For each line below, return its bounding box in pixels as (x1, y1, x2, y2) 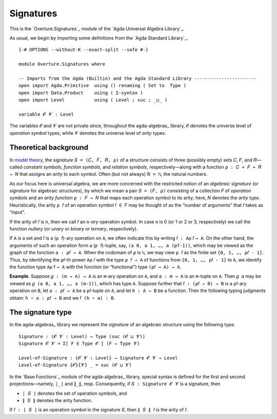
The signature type (9, 308, 72, 317)
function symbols (63, 164, 101, 170)
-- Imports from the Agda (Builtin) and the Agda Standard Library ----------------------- (18, 75, 256, 81)
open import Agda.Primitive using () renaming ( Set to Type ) (18, 82, 187, 89)
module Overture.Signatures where (18, 61, 105, 67)
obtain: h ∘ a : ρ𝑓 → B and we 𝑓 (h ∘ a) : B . (9, 295, 115, 301)
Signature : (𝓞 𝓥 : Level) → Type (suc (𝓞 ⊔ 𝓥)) (18, 333, 146, 339)
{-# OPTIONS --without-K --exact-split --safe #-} (18, 47, 149, 53)
